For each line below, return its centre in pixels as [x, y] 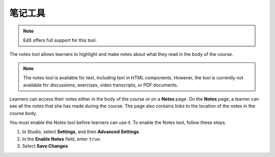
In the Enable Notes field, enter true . [62, 139]
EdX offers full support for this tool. [60, 40]
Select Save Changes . [46, 146]
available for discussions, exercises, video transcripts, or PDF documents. [101, 85]
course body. [23, 113]
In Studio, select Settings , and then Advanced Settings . [81, 132]
